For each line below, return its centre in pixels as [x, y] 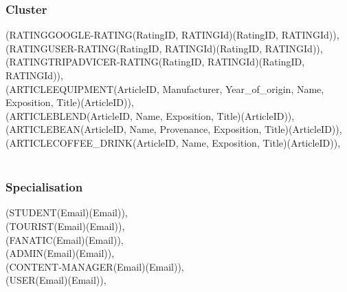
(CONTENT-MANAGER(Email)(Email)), [95, 266]
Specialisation [44, 187]
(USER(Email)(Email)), [56, 280]
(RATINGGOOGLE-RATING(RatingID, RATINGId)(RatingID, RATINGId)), [172, 35]
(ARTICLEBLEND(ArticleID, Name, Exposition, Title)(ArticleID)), [150, 115]
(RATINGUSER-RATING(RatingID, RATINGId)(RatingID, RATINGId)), [164, 48]
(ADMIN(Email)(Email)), [60, 253]
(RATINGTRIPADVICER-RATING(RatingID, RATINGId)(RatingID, [155, 62]
